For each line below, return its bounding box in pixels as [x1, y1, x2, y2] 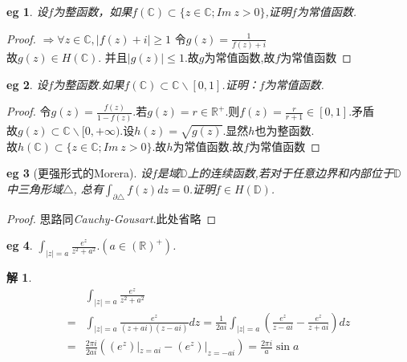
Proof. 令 [6, 103, 51, 120]
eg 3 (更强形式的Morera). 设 [6, 165, 152, 181]
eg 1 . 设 [6, 3, 48, 19]
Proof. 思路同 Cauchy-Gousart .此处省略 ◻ [6, 209, 217, 226]
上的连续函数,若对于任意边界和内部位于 [187, 165, 393, 181]
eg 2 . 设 [6, 75, 48, 92]
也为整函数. [254, 121, 315, 138]
